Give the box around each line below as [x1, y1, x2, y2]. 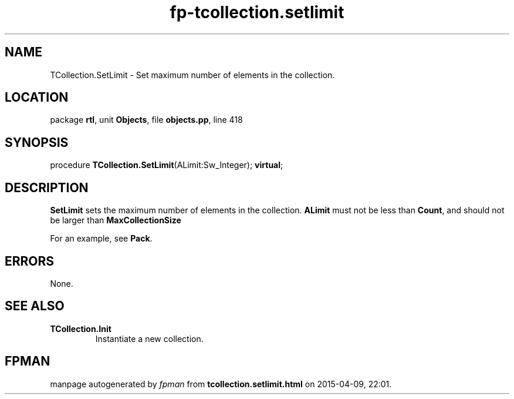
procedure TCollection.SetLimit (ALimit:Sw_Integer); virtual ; [50, 160, 283, 170]
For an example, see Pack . [50, 233, 153, 244]
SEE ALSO [5, 299, 65, 314]
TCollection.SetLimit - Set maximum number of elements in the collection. [50, 69, 335, 80]
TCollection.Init [50, 323, 111, 334]
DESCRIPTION [5, 180, 89, 195]
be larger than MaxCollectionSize [50, 215, 181, 226]
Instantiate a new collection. [95, 333, 204, 344]
